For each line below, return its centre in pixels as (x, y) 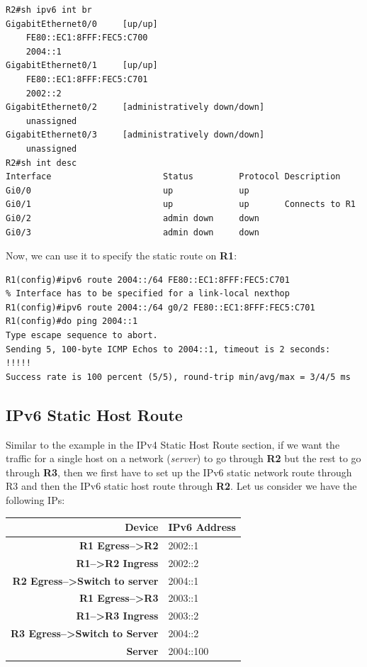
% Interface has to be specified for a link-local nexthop (148, 294)
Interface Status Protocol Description (173, 177)
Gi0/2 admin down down (132, 218)
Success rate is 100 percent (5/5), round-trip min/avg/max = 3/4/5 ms (178, 377)
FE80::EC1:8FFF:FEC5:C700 (87, 38)
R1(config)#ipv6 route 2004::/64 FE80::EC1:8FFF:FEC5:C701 (148, 280)
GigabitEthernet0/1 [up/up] (82, 66)
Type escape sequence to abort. (82, 336)
